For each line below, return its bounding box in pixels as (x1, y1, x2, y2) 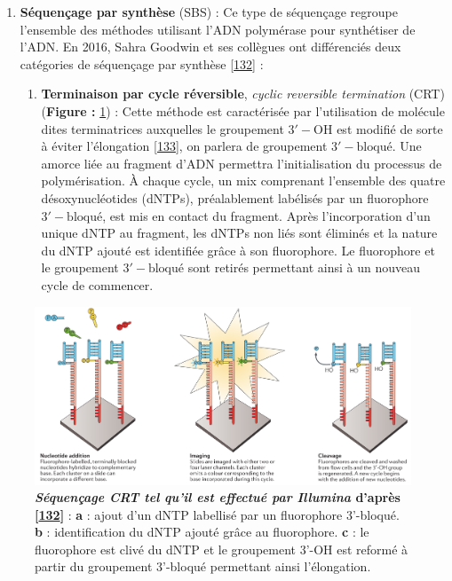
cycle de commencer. (41, 275, 154, 294)
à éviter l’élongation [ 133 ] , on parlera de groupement (41, 137, 328, 155)
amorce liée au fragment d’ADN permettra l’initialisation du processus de (41, 153, 442, 172)
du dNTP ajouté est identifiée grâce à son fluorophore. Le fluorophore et (41, 240, 435, 259)
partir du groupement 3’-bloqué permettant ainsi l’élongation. (35, 557, 371, 576)
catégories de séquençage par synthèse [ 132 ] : (20, 54, 264, 73)
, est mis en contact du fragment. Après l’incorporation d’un (102, 206, 431, 224)
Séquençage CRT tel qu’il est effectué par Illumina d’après (35, 488, 400, 506)
